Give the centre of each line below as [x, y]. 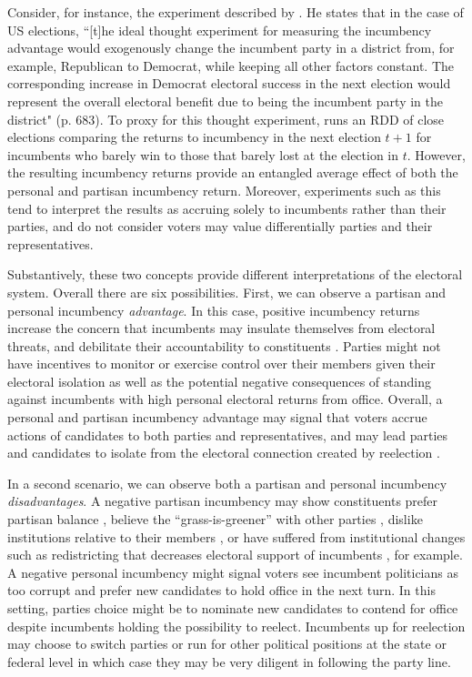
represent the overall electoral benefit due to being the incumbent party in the [225, 101]
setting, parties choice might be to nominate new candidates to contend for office [233, 608]
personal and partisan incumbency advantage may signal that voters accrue [217, 417]
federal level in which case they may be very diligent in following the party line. [229, 661]
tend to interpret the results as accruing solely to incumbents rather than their [227, 208]
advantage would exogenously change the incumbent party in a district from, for [231, 48]
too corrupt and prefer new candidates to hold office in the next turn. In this [221, 590]
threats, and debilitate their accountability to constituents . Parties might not [224, 345]
